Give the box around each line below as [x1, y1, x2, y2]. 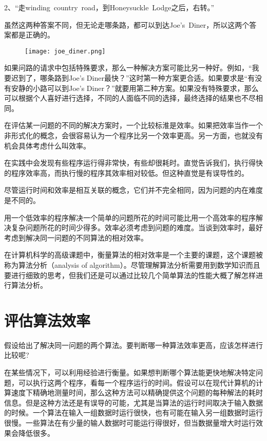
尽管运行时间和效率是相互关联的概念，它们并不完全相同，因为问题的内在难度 [4, 185, 263, 195]
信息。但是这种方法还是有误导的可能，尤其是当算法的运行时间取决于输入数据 [4, 397, 263, 408]
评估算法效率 [4, 309, 91, 330]
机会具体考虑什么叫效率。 [4, 140, 90, 151]
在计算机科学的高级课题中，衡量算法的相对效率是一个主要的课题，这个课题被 [4, 249, 263, 260]
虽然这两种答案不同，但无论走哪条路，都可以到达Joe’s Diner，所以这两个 [4, 19, 250, 30]
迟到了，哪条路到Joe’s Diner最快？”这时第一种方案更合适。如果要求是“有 [11, 72, 255, 83]
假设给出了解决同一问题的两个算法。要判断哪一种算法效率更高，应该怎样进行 [4, 339, 263, 350]
